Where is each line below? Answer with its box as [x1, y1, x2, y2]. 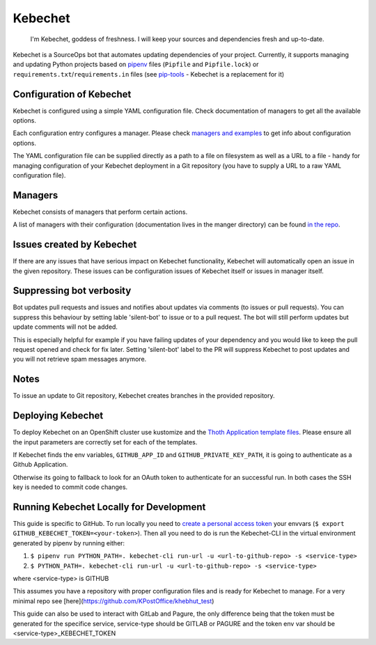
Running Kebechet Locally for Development [13, 502, 206, 513]
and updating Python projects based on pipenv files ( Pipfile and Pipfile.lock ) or [13, 60, 259, 69]
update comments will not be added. [13, 322, 118, 331]
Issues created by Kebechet [13, 239, 137, 251]
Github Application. [13, 460, 68, 469]
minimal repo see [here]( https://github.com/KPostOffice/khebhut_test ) [13, 596, 214, 605]
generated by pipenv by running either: [13, 538, 125, 547]
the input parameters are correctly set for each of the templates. [13, 437, 198, 446]
